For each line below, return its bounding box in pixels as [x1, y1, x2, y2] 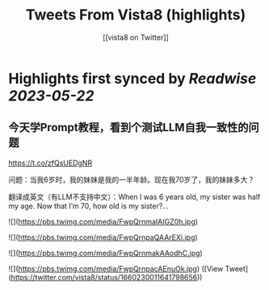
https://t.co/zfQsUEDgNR [8, 158, 93, 168]
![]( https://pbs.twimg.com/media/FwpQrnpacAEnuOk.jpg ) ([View [8, 263, 224, 273]
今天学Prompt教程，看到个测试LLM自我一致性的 [8, 121, 249, 134]
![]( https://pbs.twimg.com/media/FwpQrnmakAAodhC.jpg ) [8, 248, 204, 258]
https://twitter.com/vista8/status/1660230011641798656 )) [11, 272, 203, 282]
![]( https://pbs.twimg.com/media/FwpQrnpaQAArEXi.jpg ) [8, 232, 198, 242]
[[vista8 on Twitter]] [102, 32, 170, 42]
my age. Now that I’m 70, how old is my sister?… [8, 201, 170, 211]
